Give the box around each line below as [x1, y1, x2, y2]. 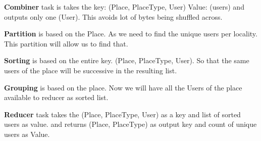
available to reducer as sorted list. [4, 92, 109, 103]
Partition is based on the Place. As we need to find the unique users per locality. [4, 28, 257, 39]
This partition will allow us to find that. [4, 38, 128, 49]
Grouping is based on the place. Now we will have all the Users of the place [4, 82, 242, 92]
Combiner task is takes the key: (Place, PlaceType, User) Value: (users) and [4, 2, 244, 12]
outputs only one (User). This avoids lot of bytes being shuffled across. [4, 11, 223, 22]
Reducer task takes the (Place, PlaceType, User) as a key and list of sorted [4, 109, 241, 119]
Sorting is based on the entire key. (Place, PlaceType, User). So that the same [4, 55, 249, 66]
